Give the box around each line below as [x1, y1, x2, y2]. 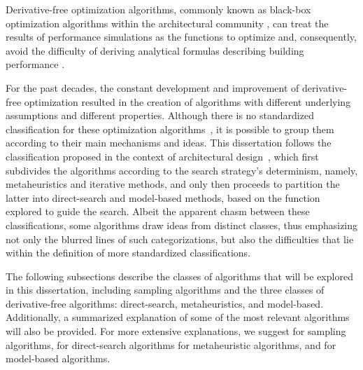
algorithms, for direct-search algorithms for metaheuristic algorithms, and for [6, 337, 336, 352]
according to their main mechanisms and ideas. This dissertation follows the [6, 135, 332, 150]
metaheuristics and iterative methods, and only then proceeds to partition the [6, 177, 340, 191]
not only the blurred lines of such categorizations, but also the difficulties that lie [6, 231, 354, 246]
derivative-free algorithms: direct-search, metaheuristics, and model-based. [6, 296, 324, 310]
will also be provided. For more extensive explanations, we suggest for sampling [6, 324, 346, 338]
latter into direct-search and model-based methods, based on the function [6, 190, 320, 205]
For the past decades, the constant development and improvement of [6, 80, 299, 95]
